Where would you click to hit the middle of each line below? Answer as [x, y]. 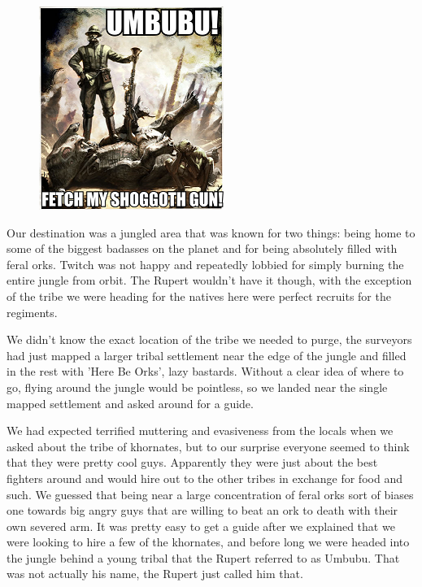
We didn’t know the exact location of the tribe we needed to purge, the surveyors [209, 339]
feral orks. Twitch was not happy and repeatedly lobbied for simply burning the [205, 264]
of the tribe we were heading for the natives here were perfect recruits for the [199, 296]
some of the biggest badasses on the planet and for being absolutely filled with [202, 248]
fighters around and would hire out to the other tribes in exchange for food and [204, 478]
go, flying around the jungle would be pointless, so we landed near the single [197, 387]
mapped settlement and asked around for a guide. [130, 403]
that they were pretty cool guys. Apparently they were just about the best [192, 462]
